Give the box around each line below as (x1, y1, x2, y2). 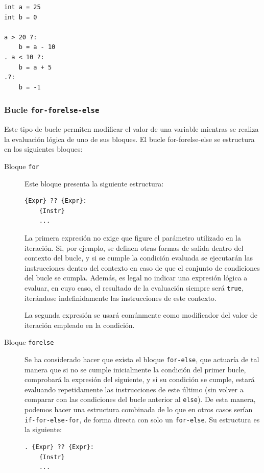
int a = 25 (4, 4, 41, 11)
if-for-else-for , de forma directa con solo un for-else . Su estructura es (25, 414, 260, 424)
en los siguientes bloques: (4, 144, 83, 154)
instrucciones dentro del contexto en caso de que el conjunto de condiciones (25, 262, 260, 273)
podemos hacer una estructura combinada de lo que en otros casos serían (25, 404, 253, 415)
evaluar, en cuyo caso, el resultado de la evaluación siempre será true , (25, 282, 244, 293)
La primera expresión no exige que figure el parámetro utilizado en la (25, 232, 242, 243)
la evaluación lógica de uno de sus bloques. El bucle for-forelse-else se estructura (4, 133, 255, 144)
